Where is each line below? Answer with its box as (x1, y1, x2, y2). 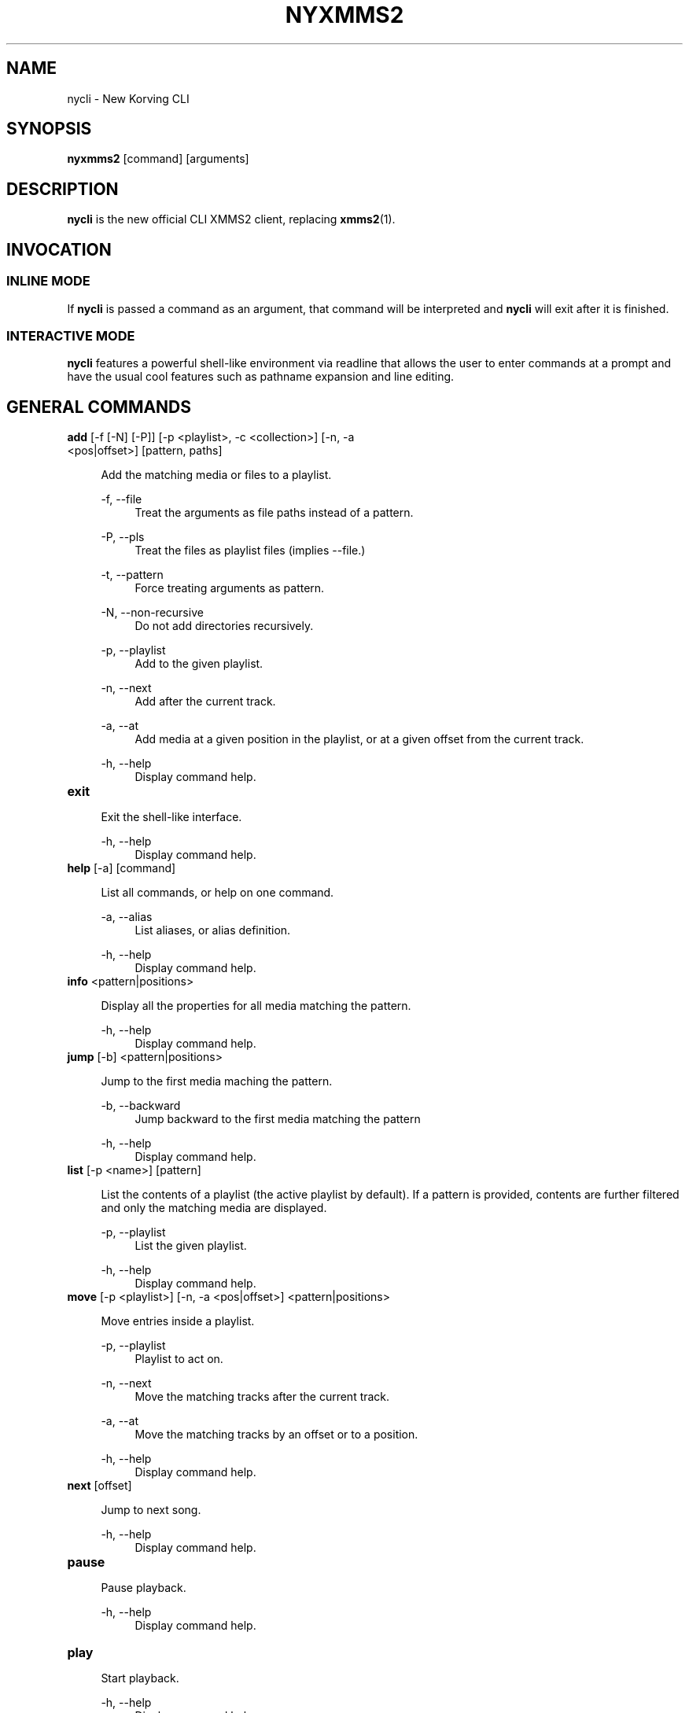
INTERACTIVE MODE (6, 327, 135, 344)
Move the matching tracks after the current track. (134, 1390, 390, 1404)
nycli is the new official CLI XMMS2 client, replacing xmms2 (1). (67, 212, 396, 227)
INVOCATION (6, 239, 112, 260)
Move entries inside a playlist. (101, 1314, 255, 1328)
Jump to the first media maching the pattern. (101, 1074, 333, 1089)
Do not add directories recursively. (134, 619, 314, 633)
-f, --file (101, 492, 142, 507)
